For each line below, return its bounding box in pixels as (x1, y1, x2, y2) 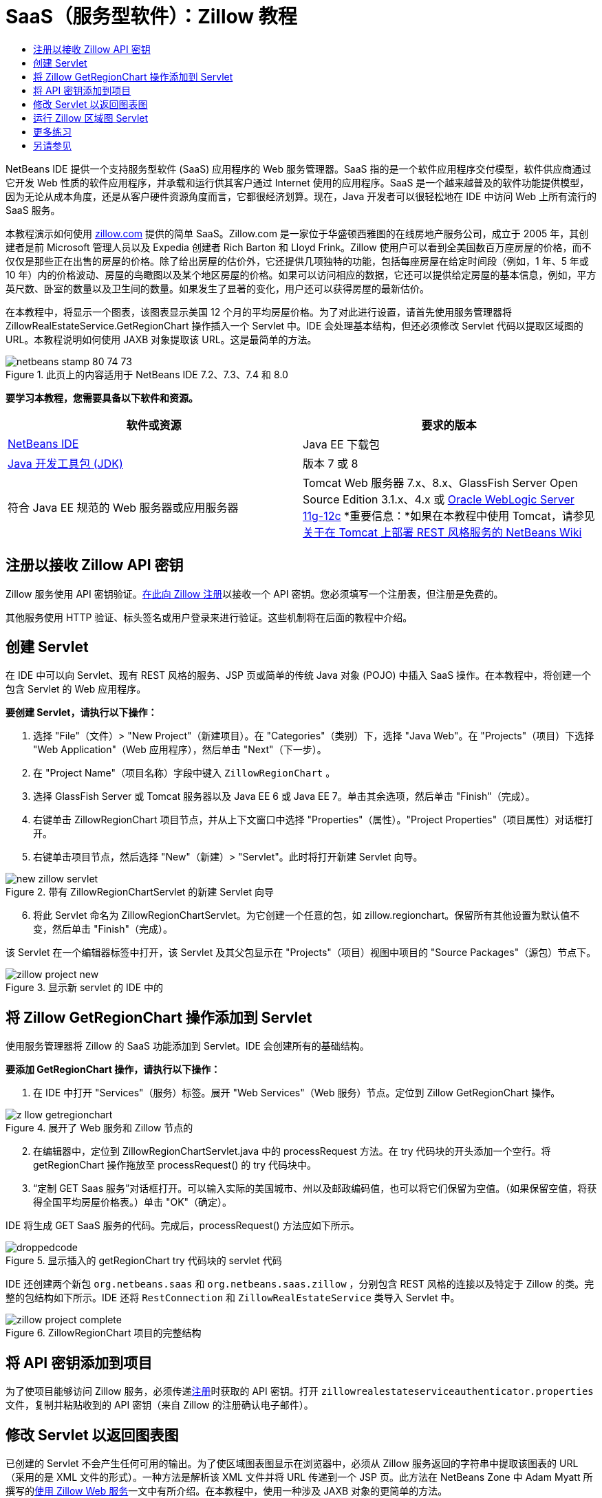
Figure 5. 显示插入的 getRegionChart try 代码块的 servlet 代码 (6, 1255, 282, 1267)
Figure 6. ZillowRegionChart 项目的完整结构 (6, 1327, 202, 1339)
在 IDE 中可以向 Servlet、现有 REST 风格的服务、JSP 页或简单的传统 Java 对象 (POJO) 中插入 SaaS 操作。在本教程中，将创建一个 (6, 669, 592, 682)
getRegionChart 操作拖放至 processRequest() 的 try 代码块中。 (33, 1159, 317, 1171)
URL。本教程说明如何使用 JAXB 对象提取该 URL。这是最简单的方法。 (6, 333, 317, 345)
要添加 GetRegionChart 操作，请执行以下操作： (6, 1063, 221, 1076)
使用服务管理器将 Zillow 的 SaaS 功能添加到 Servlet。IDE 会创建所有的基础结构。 (6, 1040, 369, 1052)
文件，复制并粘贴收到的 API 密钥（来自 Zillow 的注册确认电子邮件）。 (6, 1399, 314, 1411)
